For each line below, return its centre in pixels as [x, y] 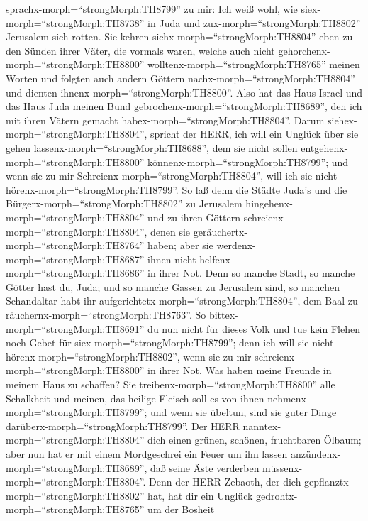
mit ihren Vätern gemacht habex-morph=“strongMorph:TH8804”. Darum [165, 120]
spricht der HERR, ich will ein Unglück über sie [255, 134]
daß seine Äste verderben [205, 467]
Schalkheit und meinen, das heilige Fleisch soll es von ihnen [135, 398]
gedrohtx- [277, 495]
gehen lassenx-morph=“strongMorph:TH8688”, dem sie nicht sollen [152, 147]
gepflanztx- [328, 482]
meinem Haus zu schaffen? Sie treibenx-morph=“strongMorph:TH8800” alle [171, 384]
